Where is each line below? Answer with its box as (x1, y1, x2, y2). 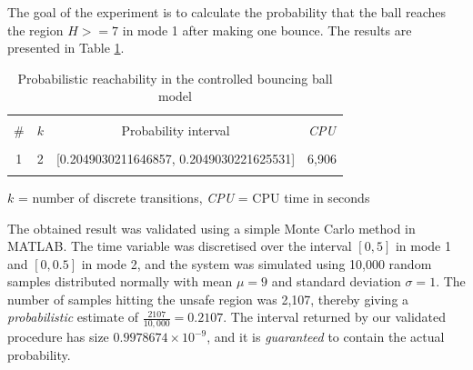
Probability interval (121, 121, 230, 140)
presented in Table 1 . (7, 38, 125, 57)
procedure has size (7, 327, 109, 346)
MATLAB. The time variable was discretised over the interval (7, 236, 352, 255)
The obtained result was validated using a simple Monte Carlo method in (7, 218, 416, 237)
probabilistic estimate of (7, 307, 139, 326)
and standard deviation (271, 272, 401, 291)
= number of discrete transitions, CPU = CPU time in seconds (17, 187, 370, 206)
